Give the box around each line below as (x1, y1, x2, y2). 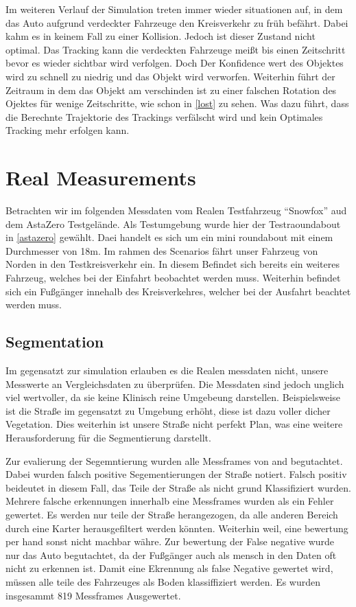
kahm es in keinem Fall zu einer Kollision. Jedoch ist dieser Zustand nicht (5, 29, 316, 43)
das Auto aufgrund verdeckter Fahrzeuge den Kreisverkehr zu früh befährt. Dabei (5, 15, 348, 30)
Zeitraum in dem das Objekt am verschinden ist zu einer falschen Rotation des (5, 82, 337, 97)
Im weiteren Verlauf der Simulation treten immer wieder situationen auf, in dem (5, 2, 343, 16)
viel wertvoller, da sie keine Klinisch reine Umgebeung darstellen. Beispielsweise (5, 390, 341, 404)
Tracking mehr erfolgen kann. (5, 123, 130, 137)
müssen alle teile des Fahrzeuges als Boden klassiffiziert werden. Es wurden (5, 574, 321, 588)
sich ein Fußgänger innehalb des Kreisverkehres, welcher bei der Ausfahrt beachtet (5, 284, 351, 298)
